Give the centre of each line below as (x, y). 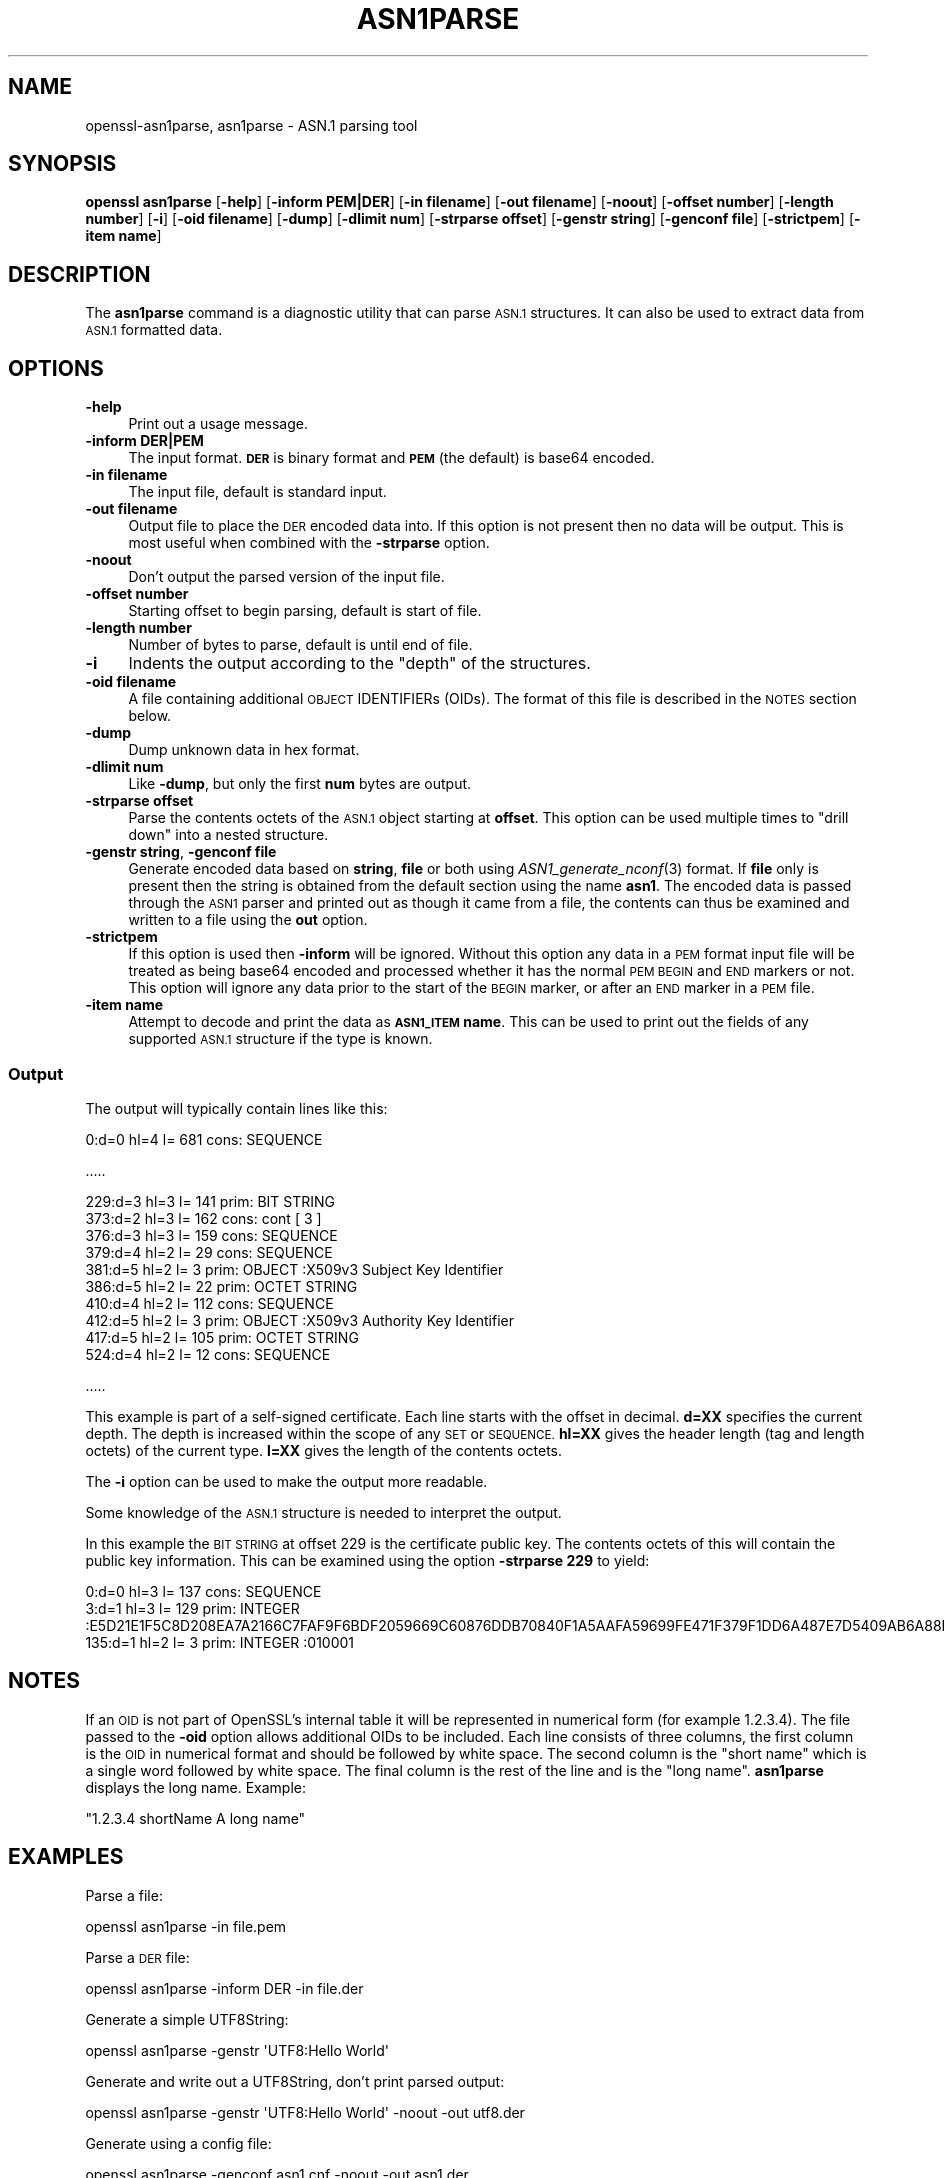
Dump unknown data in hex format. (244, 750)
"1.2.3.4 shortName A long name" (195, 1818)
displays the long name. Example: (195, 1787)
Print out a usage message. (218, 424)
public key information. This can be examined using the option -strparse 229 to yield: (367, 1560)
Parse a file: (124, 1895)
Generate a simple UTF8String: (187, 2019)
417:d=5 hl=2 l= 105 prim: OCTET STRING (222, 1337)
